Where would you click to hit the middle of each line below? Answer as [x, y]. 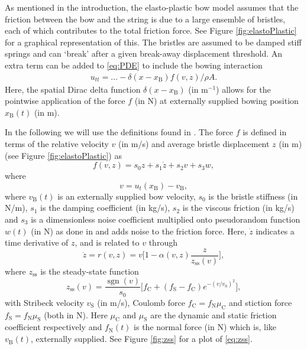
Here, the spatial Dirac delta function [73, 89]
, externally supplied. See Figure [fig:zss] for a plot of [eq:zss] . [142, 339]
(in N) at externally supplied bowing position [216, 101]
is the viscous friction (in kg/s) [238, 208]
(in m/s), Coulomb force [141, 302]
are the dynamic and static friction [214, 314]
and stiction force [260, 302]
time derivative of [37, 242]
